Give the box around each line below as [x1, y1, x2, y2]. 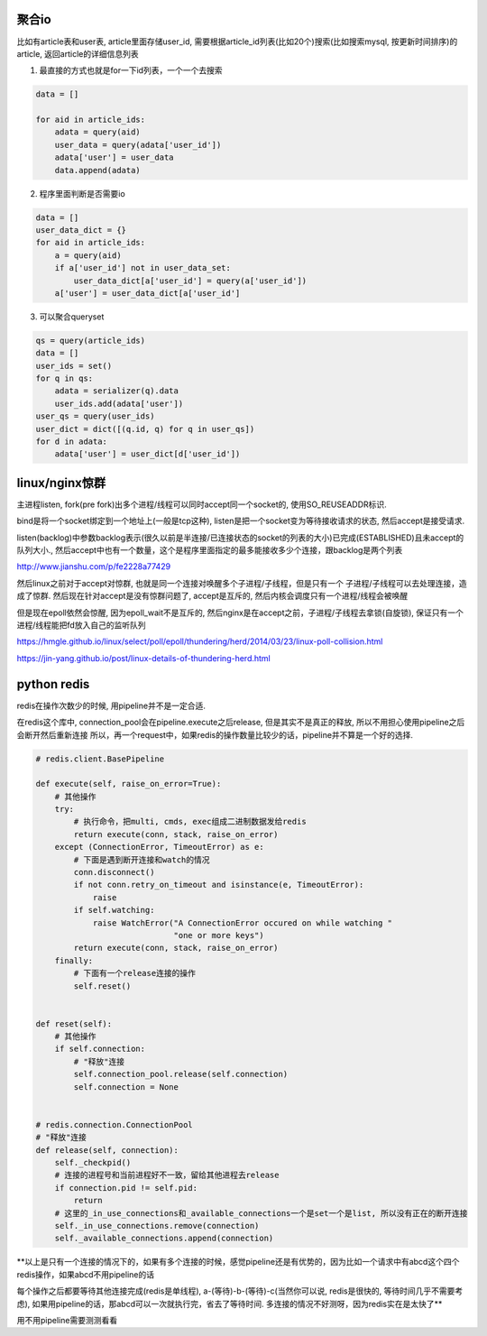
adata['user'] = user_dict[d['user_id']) [54, 449, 241, 459]
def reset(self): [35, 1018, 113, 1028]
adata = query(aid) [54, 127, 142, 137]
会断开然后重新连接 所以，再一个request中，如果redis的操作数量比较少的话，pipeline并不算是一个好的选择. [16, 729, 414, 740]
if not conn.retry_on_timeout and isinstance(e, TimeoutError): [73, 880, 364, 890]
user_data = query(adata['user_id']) [54, 140, 222, 150]
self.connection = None [73, 1082, 179, 1092]
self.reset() [73, 981, 132, 991]
